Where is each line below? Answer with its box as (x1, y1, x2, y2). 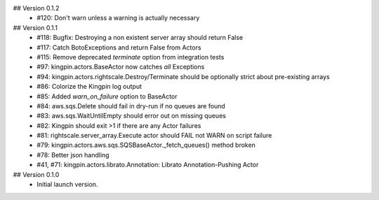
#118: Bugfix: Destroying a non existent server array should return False (36, 34, 244, 42)
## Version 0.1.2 (13, 4, 60, 12)
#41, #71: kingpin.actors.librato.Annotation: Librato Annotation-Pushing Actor (36, 161, 259, 169)
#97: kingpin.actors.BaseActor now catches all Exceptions (36, 63, 205, 71)
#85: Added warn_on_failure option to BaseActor (36, 92, 178, 101)
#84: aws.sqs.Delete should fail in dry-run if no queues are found (36, 101, 226, 110)
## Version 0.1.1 (13, 23, 58, 31)
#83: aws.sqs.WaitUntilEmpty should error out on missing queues (36, 112, 226, 120)
